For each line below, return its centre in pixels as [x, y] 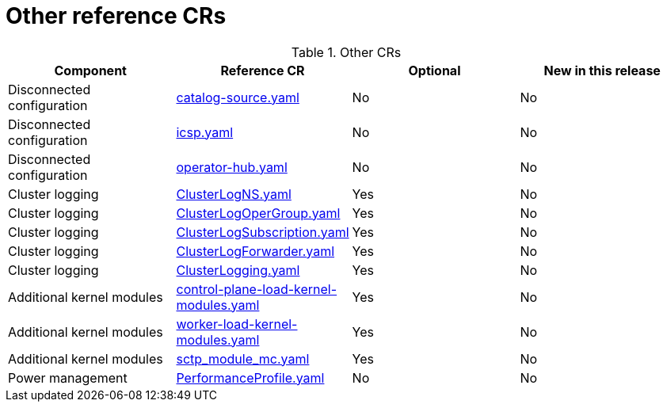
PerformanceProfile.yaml [250, 377]
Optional [435, 70]
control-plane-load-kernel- [257, 289]
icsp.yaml [205, 132]
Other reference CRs [116, 16]
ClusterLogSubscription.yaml [263, 232]
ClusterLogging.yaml [238, 270]
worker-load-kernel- [237, 324]
